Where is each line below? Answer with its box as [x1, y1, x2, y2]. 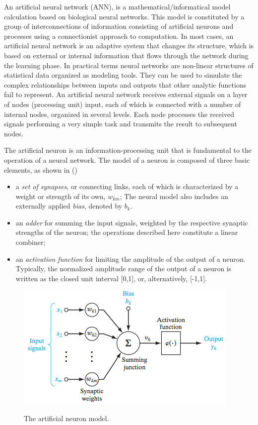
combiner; [15, 237, 46, 247]
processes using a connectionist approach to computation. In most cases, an [4, 30, 234, 41]
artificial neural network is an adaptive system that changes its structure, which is [4, 40, 254, 51]
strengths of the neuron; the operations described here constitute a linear [15, 227, 238, 237]
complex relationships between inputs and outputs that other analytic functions [4, 79, 247, 90]
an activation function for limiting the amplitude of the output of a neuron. [15, 253, 246, 264]
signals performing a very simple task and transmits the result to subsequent [4, 118, 237, 129]
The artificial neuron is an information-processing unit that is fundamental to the [4, 145, 252, 155]
